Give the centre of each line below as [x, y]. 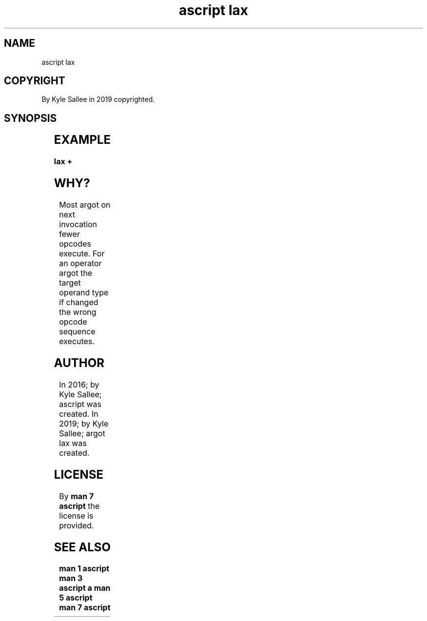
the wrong [78, 312]
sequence [77, 331]
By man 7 [77, 496]
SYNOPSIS [30, 118]
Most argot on [85, 205]
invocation [78, 224]
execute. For [82, 253]
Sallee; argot [82, 433]
